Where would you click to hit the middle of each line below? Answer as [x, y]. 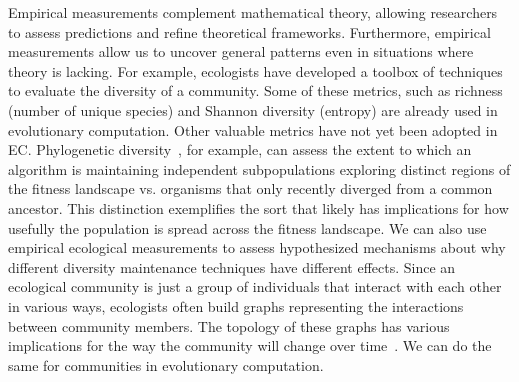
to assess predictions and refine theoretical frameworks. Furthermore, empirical [249, 31]
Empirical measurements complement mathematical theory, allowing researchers [253, 12]
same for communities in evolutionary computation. [166, 364]
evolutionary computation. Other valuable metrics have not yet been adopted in [253, 129]
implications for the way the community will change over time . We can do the [250, 345]
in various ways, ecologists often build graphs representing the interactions [236, 305]
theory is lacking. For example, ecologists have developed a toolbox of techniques [255, 70]
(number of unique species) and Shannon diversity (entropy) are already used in [253, 109]
